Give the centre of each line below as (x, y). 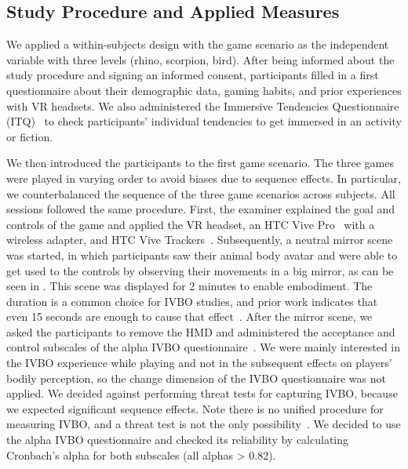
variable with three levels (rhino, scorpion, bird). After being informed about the (200, 59)
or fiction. (30, 136)
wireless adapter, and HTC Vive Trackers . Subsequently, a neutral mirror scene (200, 240)
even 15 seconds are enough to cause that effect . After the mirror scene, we (189, 316)
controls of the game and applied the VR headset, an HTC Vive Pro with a (191, 224)
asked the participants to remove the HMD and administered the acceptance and (201, 331)
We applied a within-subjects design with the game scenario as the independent (198, 44)
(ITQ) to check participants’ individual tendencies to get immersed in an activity (204, 121)
